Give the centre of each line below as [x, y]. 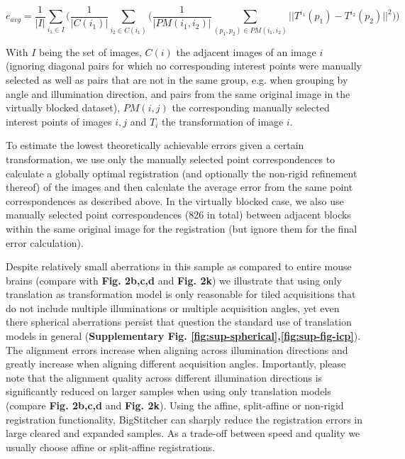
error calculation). [45, 242]
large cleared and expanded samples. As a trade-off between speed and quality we [183, 433]
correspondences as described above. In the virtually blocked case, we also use [175, 200]
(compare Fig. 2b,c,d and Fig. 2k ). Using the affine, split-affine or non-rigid [175, 405]
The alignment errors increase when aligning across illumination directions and [177, 349]
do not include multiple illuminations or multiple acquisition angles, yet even [173, 308]
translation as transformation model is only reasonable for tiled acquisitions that [181, 294]
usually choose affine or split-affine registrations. [110, 447]
